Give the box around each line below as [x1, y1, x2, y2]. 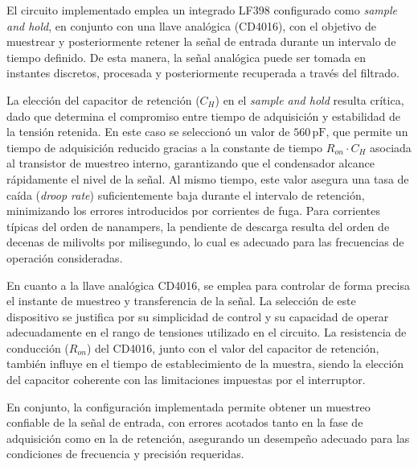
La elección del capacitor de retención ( [6, 91, 200, 108]
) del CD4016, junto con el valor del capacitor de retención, [86, 339, 379, 356]
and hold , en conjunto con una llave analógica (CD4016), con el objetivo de [6, 17, 376, 34]
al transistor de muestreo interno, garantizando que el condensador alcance [6, 155, 375, 172]
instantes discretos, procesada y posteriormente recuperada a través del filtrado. [6, 64, 400, 81]
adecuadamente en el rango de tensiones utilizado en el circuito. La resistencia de [6, 324, 407, 341]
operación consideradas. [6, 249, 123, 266]
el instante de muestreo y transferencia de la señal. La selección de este [6, 292, 356, 309]
